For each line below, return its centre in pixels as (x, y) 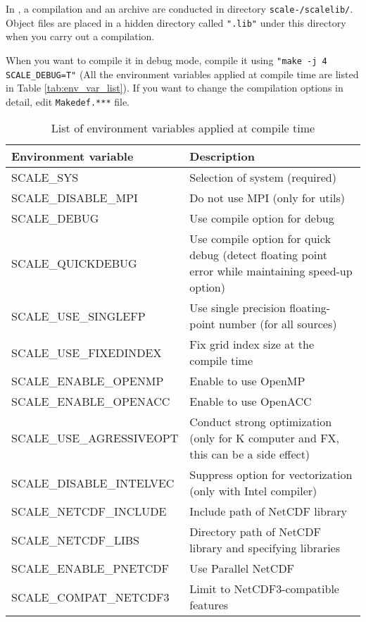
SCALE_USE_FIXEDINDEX (87, 352)
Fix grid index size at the (252, 344)
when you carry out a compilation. (80, 36)
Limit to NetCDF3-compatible (264, 589)
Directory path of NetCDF (255, 532)
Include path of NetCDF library (268, 511)
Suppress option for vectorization (271, 475)
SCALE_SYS (45, 178)
